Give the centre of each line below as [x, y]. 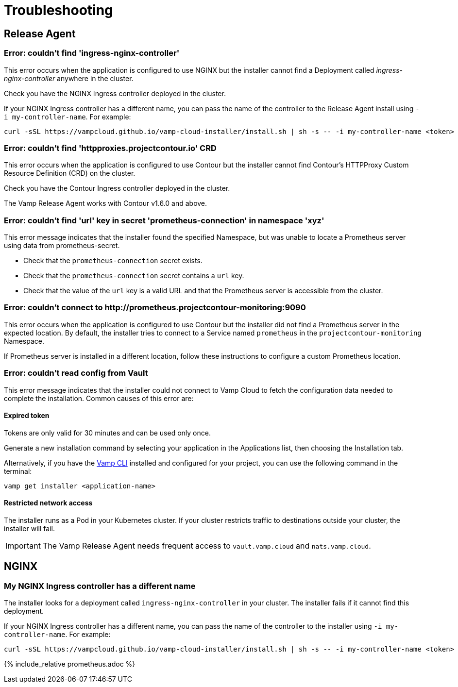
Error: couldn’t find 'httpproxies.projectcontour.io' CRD [110, 148]
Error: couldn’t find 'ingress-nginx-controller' [92, 53]
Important [23, 545]
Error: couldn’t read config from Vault [76, 373]
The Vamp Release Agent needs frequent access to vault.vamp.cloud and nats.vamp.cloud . [207, 545]
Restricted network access [48, 503]
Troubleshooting [59, 10]
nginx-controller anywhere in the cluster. [69, 78]
